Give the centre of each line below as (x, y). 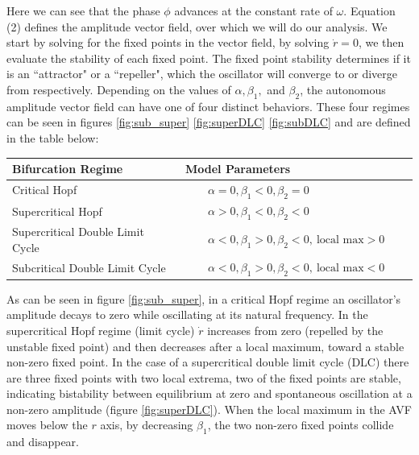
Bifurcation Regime (68, 169)
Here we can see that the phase (83, 10)
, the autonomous (343, 89)
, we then (381, 42)
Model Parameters (238, 169)
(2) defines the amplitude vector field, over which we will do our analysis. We (197, 26)
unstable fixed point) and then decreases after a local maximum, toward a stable (205, 346)
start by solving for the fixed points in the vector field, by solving (168, 42)
